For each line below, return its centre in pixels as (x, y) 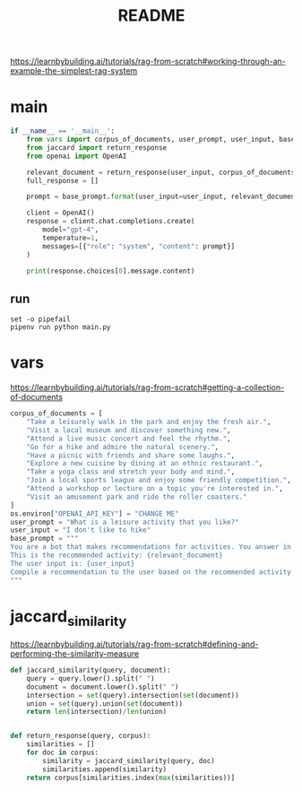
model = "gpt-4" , (71, 230)
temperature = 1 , (71, 238)
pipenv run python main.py (60, 327)
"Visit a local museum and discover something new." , (129, 430)
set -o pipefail (40, 319)
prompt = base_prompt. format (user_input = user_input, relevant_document (163, 197)
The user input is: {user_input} (73, 563)
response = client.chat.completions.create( (111, 222)
